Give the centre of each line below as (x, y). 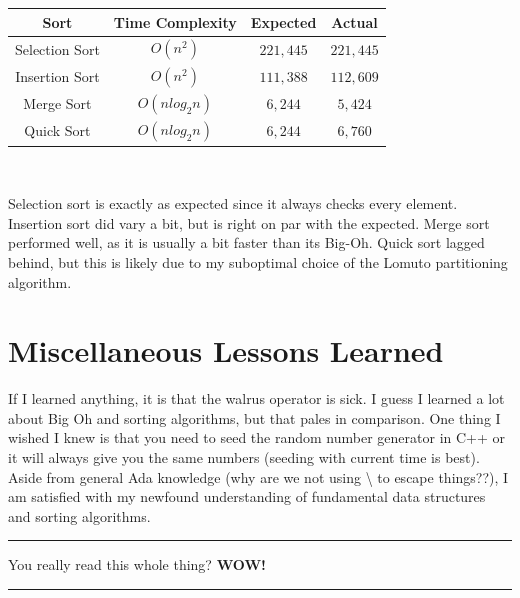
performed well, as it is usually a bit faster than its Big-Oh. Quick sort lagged (246, 242)
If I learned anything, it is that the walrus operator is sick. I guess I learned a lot (256, 398)
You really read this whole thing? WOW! (137, 564)
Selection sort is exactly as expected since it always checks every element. (233, 203)
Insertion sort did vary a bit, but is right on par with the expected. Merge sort (249, 222)
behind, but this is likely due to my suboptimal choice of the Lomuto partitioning (258, 261)
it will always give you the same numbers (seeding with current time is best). (244, 457)
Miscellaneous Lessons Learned (226, 350)
